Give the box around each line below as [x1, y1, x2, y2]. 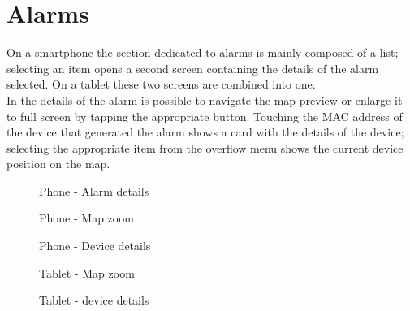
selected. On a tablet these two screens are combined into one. [6, 76, 316, 93]
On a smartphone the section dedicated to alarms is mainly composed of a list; [6, 44, 399, 61]
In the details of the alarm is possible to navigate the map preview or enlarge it [6, 91, 403, 108]
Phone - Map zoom [39, 209, 134, 227]
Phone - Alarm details [39, 182, 149, 199]
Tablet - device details [39, 292, 149, 309]
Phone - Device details [39, 237, 151, 254]
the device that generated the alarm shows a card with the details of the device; [6, 123, 404, 140]
